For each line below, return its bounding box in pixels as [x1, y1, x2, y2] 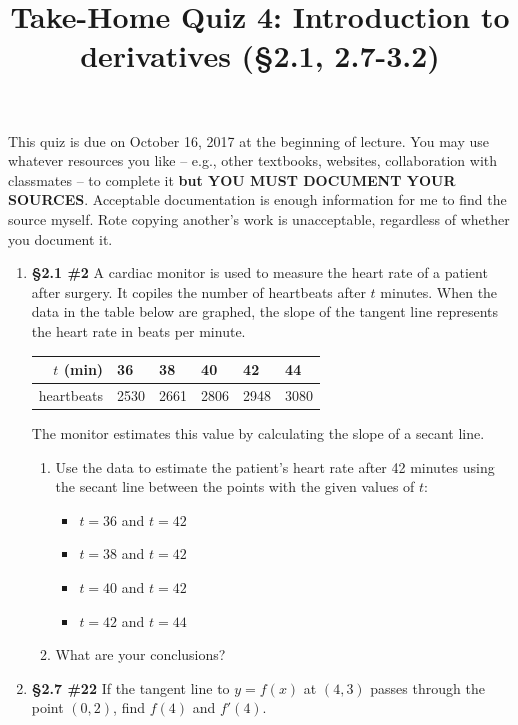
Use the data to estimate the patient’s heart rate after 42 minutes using [55, 456, 495, 477]
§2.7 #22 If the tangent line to [31, 677, 230, 698]
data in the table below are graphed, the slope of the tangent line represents [31, 301, 499, 322]
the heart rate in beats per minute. [31, 320, 246, 341]
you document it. [8, 228, 113, 249]
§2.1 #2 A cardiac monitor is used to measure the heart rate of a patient [31, 262, 488, 283]
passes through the [370, 677, 485, 698]
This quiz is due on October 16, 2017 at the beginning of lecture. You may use [8, 130, 489, 151]
